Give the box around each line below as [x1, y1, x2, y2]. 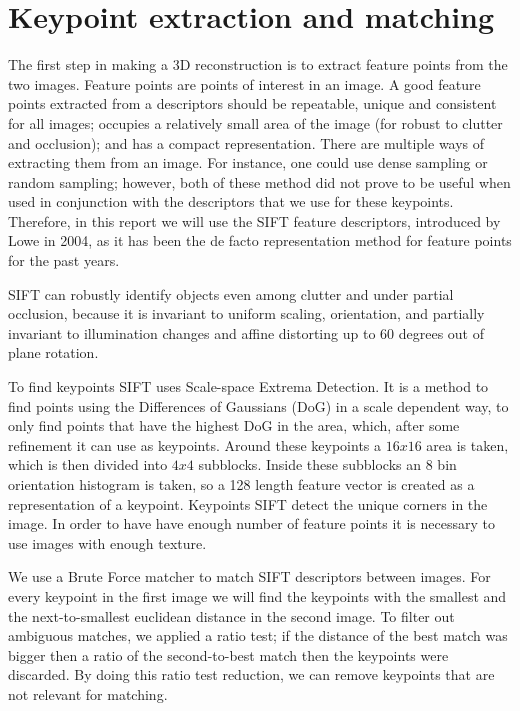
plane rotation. [8, 342, 99, 363]
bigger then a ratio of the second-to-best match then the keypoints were [8, 644, 449, 665]
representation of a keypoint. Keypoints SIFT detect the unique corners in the [8, 493, 488, 514]
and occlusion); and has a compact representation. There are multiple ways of [8, 132, 485, 153]
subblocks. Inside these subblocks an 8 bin [198, 454, 457, 475]
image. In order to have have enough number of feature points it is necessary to [8, 513, 495, 534]
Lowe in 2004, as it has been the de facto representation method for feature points [8, 230, 512, 251]
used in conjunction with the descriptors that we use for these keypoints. [8, 191, 454, 212]
